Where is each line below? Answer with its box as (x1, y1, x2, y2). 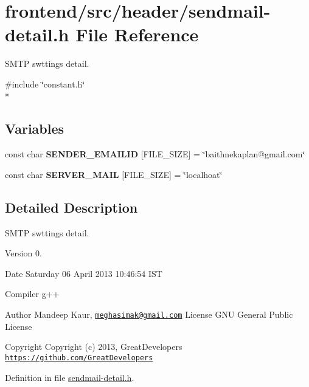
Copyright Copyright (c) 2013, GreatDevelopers (5, 340, 182, 353)
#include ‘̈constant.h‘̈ (5, 77, 85, 90)
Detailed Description (5, 197, 138, 216)
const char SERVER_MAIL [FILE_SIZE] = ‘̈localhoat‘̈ (5, 168, 223, 180)
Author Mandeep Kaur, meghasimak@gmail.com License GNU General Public (5, 308, 293, 321)
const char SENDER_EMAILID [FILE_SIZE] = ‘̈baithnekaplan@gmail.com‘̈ (5, 148, 305, 160)
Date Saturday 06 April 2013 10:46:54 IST (5, 267, 162, 279)
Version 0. (5, 247, 42, 259)
